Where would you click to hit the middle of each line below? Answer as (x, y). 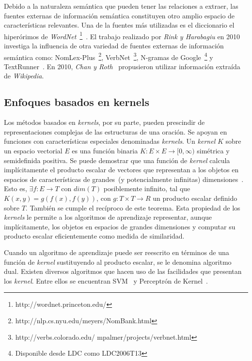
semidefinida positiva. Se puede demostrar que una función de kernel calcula (117, 160)
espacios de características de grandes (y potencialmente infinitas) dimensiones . (124, 179)
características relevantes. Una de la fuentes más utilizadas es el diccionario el (119, 25)
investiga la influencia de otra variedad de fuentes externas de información (114, 46)
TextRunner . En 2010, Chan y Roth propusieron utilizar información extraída (122, 66)
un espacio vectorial (33, 151)
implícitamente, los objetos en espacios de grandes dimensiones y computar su (120, 226)
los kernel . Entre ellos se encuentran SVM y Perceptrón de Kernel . (106, 280)
